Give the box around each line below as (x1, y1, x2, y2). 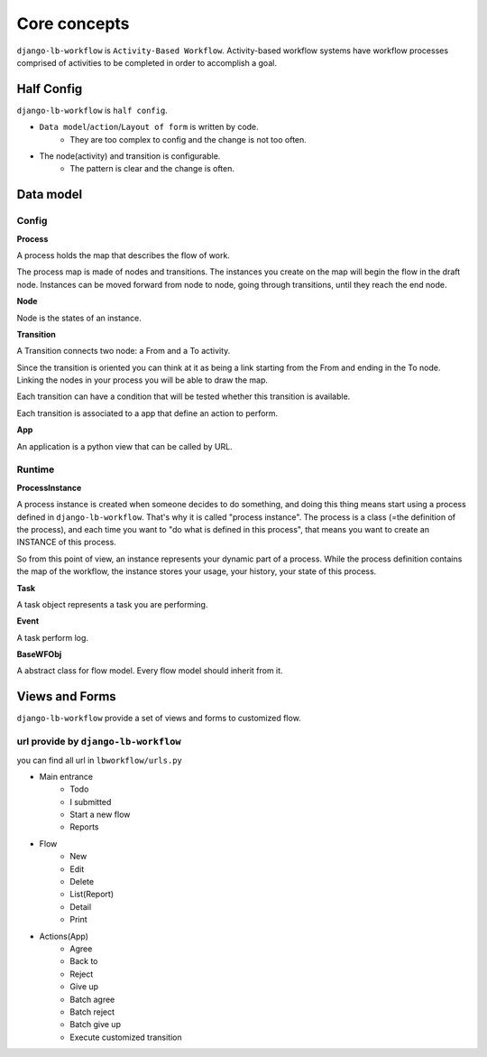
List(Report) (69, 889, 115, 900)
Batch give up (69, 1019, 122, 1030)
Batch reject (69, 1006, 115, 1017)
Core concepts (16, 14, 130, 33)
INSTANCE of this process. (16, 537, 116, 548)
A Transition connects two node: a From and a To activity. (16, 346, 231, 357)
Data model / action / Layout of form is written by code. (39, 122, 259, 133)
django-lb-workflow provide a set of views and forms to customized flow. (16, 713, 301, 724)
